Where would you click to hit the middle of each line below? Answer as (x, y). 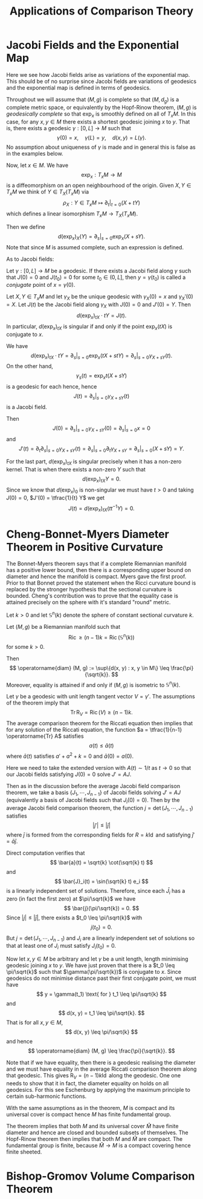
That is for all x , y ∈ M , (35, 1023)
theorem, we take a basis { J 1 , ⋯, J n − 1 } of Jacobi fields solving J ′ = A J (94, 793)
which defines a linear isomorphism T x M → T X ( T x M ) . (72, 214)
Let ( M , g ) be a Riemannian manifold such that (63, 626)
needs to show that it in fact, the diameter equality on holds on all (88, 1083)
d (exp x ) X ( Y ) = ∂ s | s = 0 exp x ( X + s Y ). (101, 237)
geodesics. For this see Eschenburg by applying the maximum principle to (98, 1090)
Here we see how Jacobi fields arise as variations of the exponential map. (98, 74)
